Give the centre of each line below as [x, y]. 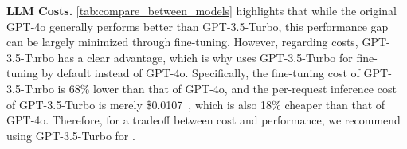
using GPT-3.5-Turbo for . [71, 135]
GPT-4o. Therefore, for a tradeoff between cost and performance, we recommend [203, 120]
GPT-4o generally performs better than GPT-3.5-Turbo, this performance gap [198, 26]
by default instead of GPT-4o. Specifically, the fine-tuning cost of [201, 73]
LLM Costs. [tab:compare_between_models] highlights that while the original [202, 10]
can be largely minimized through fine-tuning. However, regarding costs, [182, 42]
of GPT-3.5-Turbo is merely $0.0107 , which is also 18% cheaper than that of [196, 104]
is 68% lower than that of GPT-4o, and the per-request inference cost [227, 88]
